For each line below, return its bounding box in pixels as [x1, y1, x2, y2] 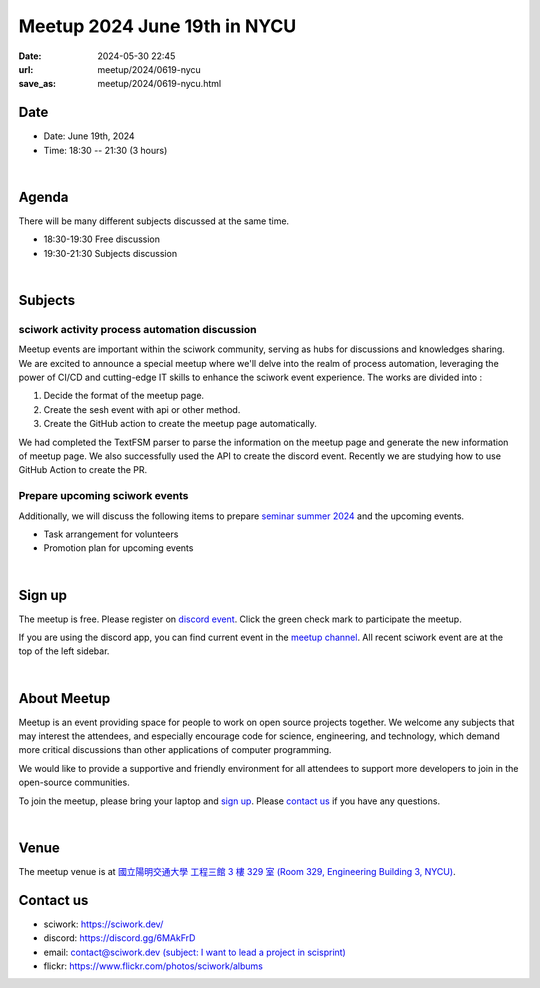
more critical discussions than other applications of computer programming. [18, 744, 332, 756]
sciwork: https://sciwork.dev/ [43, 918, 164, 930]
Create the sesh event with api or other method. [43, 403, 241, 415]
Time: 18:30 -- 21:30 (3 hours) [43, 144, 168, 156]
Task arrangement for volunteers [43, 528, 179, 540]
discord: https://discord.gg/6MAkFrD [43, 932, 196, 944]
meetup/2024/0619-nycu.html [97, 78, 222, 90]
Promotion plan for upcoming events [43, 542, 194, 554]
